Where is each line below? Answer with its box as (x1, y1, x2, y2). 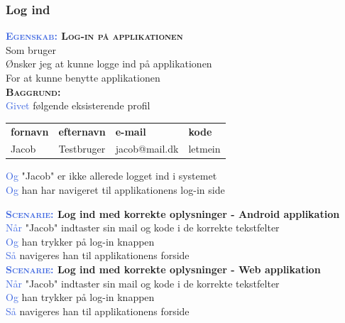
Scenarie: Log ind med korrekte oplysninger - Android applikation (6, 206, 340, 221)
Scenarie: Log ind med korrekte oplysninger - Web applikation (6, 262, 321, 277)
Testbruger (58, 141, 106, 156)
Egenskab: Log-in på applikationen (6, 28, 183, 43)
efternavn (58, 124, 106, 138)
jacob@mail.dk (115, 141, 179, 156)
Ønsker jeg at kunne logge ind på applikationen (6, 56, 212, 71)
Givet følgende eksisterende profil (6, 98, 150, 113)
